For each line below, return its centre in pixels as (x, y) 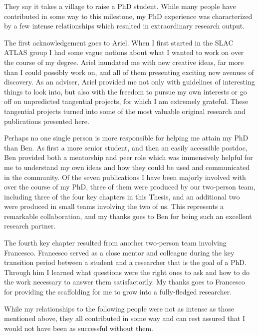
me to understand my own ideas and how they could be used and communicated (127, 167)
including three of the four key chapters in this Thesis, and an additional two (122, 196)
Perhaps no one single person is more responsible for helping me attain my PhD (126, 138)
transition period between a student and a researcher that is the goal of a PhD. (125, 262)
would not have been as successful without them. (79, 328)
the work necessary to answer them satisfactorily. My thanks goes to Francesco (125, 282)
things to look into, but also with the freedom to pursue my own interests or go (126, 91)
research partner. (30, 226)
